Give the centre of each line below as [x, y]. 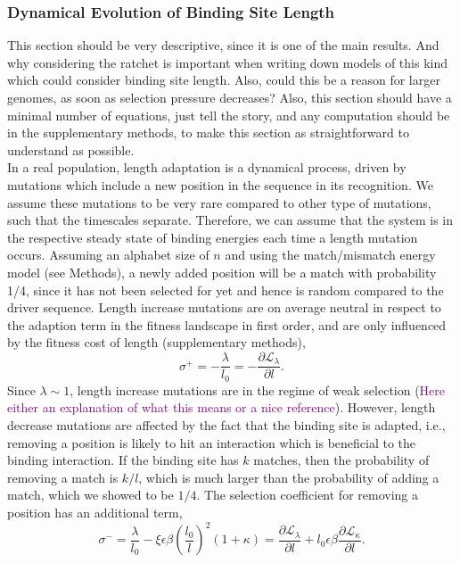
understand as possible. [71, 149]
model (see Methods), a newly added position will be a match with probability [222, 272]
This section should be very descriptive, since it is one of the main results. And [223, 45]
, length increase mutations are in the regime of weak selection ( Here [258, 389]
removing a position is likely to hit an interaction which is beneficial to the [212, 442]
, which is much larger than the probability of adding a [289, 477]
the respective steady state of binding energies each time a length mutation [213, 237]
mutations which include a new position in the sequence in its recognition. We [220, 184]
